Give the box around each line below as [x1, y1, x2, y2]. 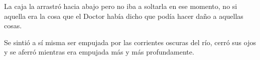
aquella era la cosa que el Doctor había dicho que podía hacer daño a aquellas [4, 10, 243, 21]
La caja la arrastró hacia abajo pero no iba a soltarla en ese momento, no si [4, 1, 237, 11]
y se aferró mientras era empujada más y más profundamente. [4, 47, 194, 57]
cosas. [4, 20, 22, 31]
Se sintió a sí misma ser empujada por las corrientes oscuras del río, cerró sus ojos [4, 37, 256, 47]
